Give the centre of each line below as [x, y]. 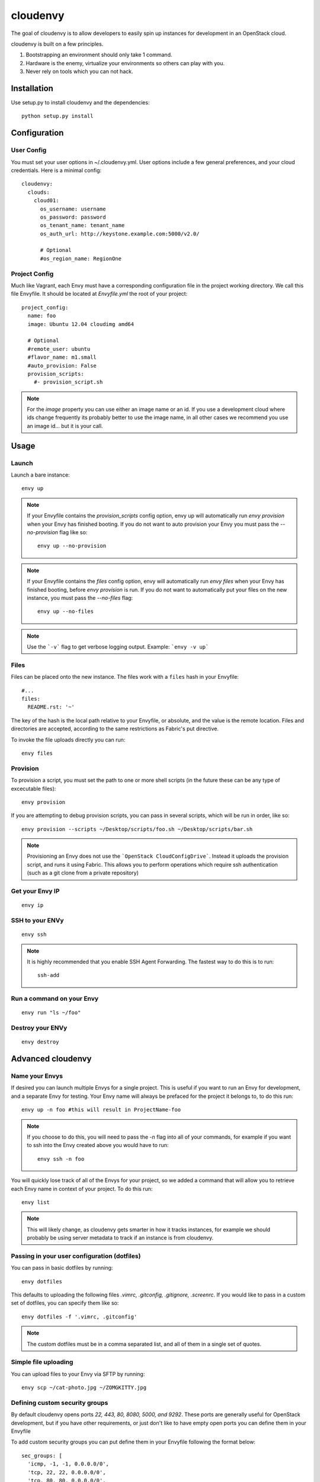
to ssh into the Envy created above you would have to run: [98, 1145]
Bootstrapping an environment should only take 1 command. [99, 55]
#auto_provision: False [62, 365]
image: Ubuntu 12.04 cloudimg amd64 [81, 324]
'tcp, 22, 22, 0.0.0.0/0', [67, 1472]
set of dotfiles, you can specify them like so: [65, 1303]
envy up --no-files [66, 611]
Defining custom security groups [60, 1403]
